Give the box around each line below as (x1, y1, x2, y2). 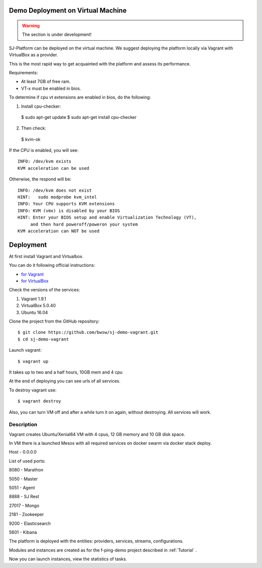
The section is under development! (22, 32, 92, 37)
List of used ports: (9, 458, 46, 464)
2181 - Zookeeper (9, 512, 44, 518)
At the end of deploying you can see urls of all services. (9, 378, 121, 384)
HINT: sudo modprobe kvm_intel (17, 195, 97, 200)
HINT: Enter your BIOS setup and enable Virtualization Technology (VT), (17, 215, 197, 220)
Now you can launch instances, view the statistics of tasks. (9, 556, 127, 562)
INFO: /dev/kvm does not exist (17, 187, 92, 193)
